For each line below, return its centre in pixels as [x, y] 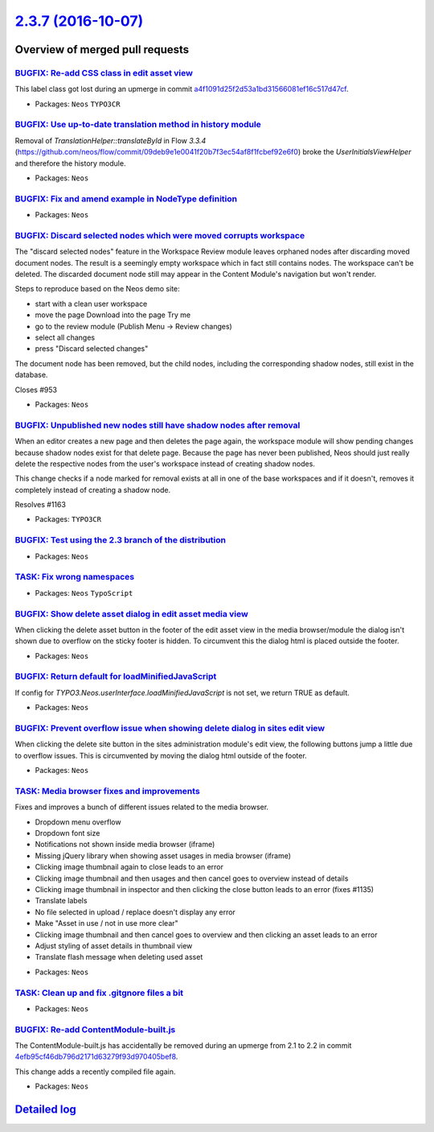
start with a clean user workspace [91, 304]
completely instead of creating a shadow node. [93, 490]
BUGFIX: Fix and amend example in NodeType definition [126, 199]
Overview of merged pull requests [102, 50]
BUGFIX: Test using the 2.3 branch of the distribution [121, 540]
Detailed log [45, 1109]
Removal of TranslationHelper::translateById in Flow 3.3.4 [111, 140]
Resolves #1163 [40, 505]
